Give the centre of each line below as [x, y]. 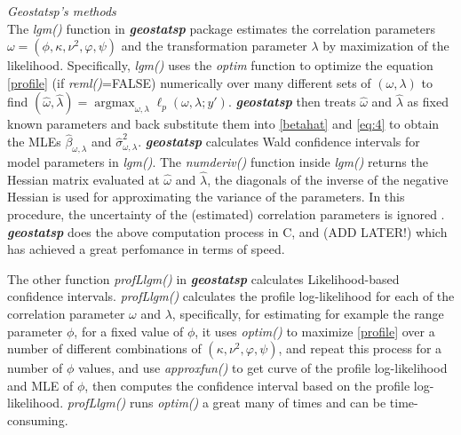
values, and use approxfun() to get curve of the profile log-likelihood [262, 368]
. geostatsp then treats [292, 102]
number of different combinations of [104, 348]
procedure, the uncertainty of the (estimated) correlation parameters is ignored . [226, 214]
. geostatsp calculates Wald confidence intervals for [279, 142]
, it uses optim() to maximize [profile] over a [315, 331]
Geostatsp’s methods [62, 11]
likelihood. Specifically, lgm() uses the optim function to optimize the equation [220, 65]
